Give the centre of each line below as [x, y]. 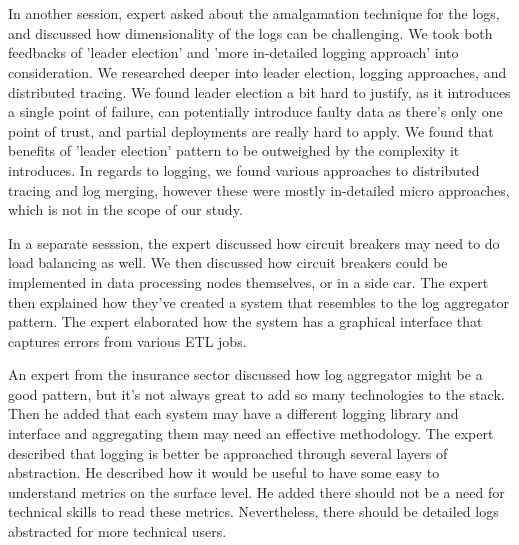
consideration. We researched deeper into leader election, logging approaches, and [257, 71]
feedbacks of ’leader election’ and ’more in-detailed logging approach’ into [233, 52]
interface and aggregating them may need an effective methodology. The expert [251, 433]
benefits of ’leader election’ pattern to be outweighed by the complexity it [234, 150]
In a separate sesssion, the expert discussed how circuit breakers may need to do [254, 242]
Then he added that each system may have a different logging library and [233, 413]
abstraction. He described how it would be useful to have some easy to [224, 472]
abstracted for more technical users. [117, 531]
